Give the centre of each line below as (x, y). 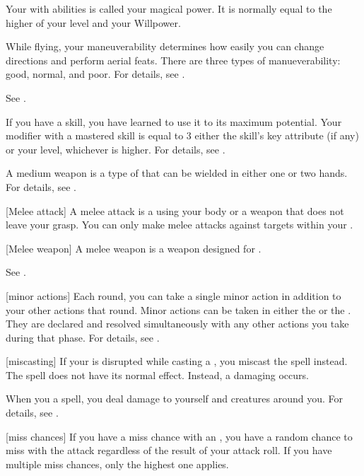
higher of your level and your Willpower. (93, 22)
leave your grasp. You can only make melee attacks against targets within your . (180, 225)
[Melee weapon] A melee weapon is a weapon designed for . (134, 248)
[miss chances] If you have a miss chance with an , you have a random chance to (179, 436)
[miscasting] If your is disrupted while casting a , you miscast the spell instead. (177, 361)
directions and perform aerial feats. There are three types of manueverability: (173, 60)
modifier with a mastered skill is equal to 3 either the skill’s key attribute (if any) (182, 135)
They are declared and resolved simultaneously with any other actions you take (177, 324)
